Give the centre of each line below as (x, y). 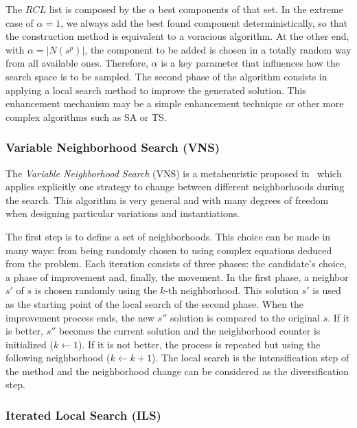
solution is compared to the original (245, 317)
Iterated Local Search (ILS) (83, 415)
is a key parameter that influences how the (250, 63)
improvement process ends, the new (80, 317)
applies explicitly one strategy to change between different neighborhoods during (175, 187)
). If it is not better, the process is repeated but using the (199, 344)
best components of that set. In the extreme (251, 9)
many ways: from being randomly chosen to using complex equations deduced (169, 250)
